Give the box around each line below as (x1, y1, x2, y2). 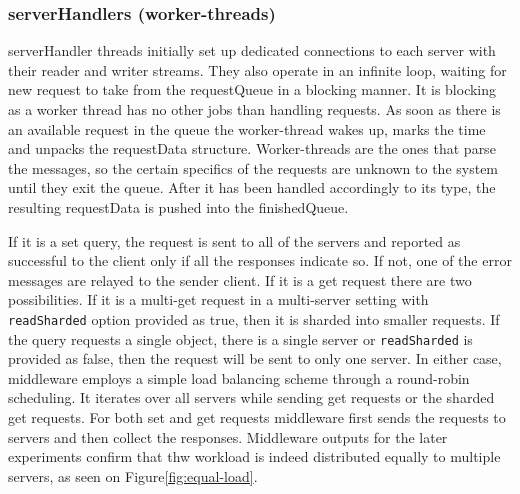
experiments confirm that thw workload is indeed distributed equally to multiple (8, 446, 501, 467)
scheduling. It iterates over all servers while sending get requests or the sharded (8, 387, 495, 408)
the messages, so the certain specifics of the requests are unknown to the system (8, 157, 499, 178)
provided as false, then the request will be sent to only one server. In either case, (8, 348, 502, 369)
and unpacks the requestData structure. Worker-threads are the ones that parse (8, 138, 496, 159)
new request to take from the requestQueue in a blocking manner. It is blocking (8, 79, 497, 100)
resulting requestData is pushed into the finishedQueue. (8, 196, 349, 217)
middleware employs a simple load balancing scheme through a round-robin (8, 367, 470, 388)
